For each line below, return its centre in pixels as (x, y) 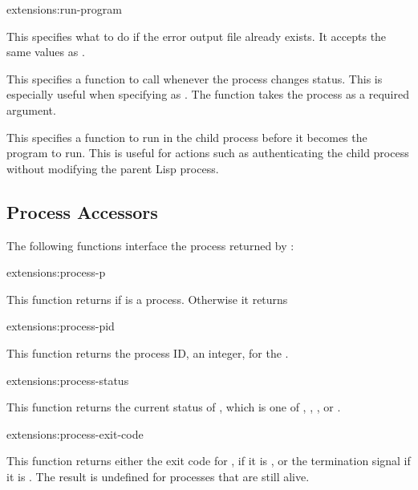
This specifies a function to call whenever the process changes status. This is (195, 78)
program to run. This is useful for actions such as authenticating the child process (208, 153)
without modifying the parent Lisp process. (113, 168)
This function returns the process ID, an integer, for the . (148, 352)
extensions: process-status (68, 380)
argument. (31, 109)
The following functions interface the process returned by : (150, 245)
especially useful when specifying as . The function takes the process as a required (208, 94)
